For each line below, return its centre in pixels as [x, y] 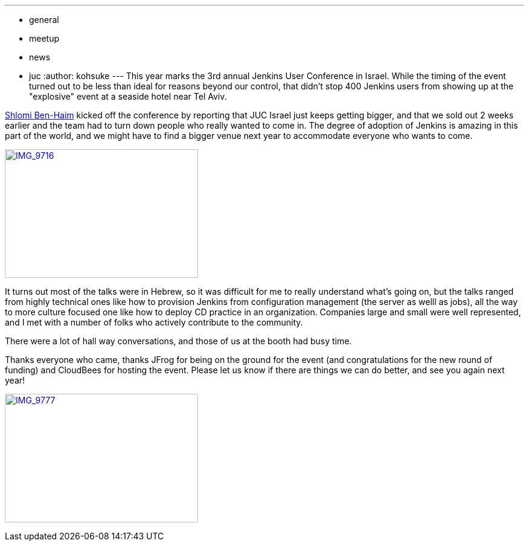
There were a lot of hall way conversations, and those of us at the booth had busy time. [178, 341]
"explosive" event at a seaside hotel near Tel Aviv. [128, 96]
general [44, 20]
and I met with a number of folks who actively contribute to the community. [154, 322]
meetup [44, 38]
